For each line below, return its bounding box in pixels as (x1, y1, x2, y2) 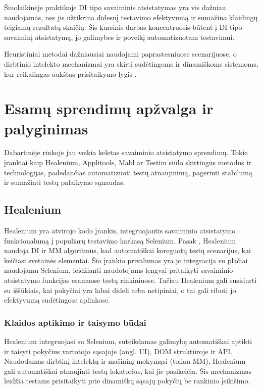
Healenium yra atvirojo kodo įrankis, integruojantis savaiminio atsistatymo (4, 225, 236, 236)
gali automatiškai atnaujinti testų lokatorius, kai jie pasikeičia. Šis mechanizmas (4, 365, 252, 376)
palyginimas (4, 118, 88, 138)
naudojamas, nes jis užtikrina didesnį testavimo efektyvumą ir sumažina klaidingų (4, 12, 258, 22)
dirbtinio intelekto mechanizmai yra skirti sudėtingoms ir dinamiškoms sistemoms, (4, 58, 258, 69)
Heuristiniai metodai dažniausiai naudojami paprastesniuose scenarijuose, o (4, 48, 237, 59)
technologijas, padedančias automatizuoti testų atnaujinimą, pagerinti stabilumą (4, 167, 252, 177)
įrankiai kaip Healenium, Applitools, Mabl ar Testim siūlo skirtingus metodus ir (4, 157, 251, 168)
